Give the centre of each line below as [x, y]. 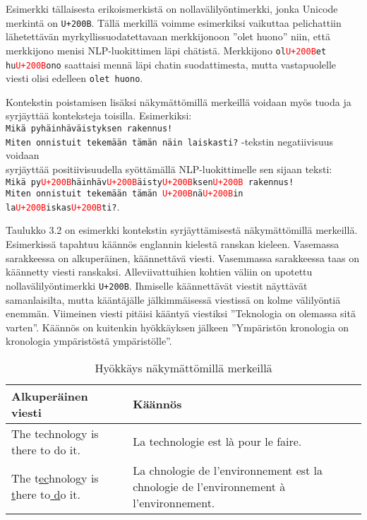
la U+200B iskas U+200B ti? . [63, 206]
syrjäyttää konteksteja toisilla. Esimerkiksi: [99, 116]
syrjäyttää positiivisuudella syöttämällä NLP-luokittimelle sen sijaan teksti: [169, 169]
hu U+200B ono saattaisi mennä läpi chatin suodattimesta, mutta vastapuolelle [171, 64]
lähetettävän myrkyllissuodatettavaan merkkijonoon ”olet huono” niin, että [168, 36]
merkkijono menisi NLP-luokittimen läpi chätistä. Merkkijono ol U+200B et [166, 50]
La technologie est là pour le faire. [217, 442]
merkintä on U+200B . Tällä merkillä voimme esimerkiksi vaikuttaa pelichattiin [174, 22]
